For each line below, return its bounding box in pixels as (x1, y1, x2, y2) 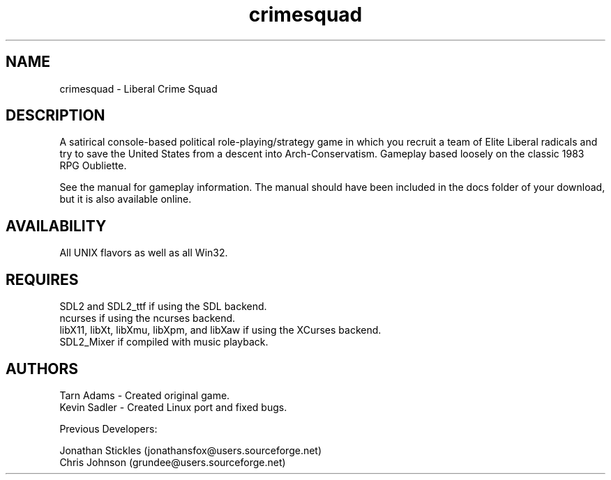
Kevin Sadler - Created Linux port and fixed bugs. (59, 401, 287, 413)
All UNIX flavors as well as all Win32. (59, 247, 228, 259)
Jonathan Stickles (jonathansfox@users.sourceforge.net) (59, 444, 322, 456)
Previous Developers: (59, 422, 158, 435)
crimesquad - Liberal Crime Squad (59, 82, 218, 95)
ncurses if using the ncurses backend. (59, 312, 236, 325)
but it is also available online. (59, 193, 192, 206)
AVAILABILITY (6, 217, 107, 235)
